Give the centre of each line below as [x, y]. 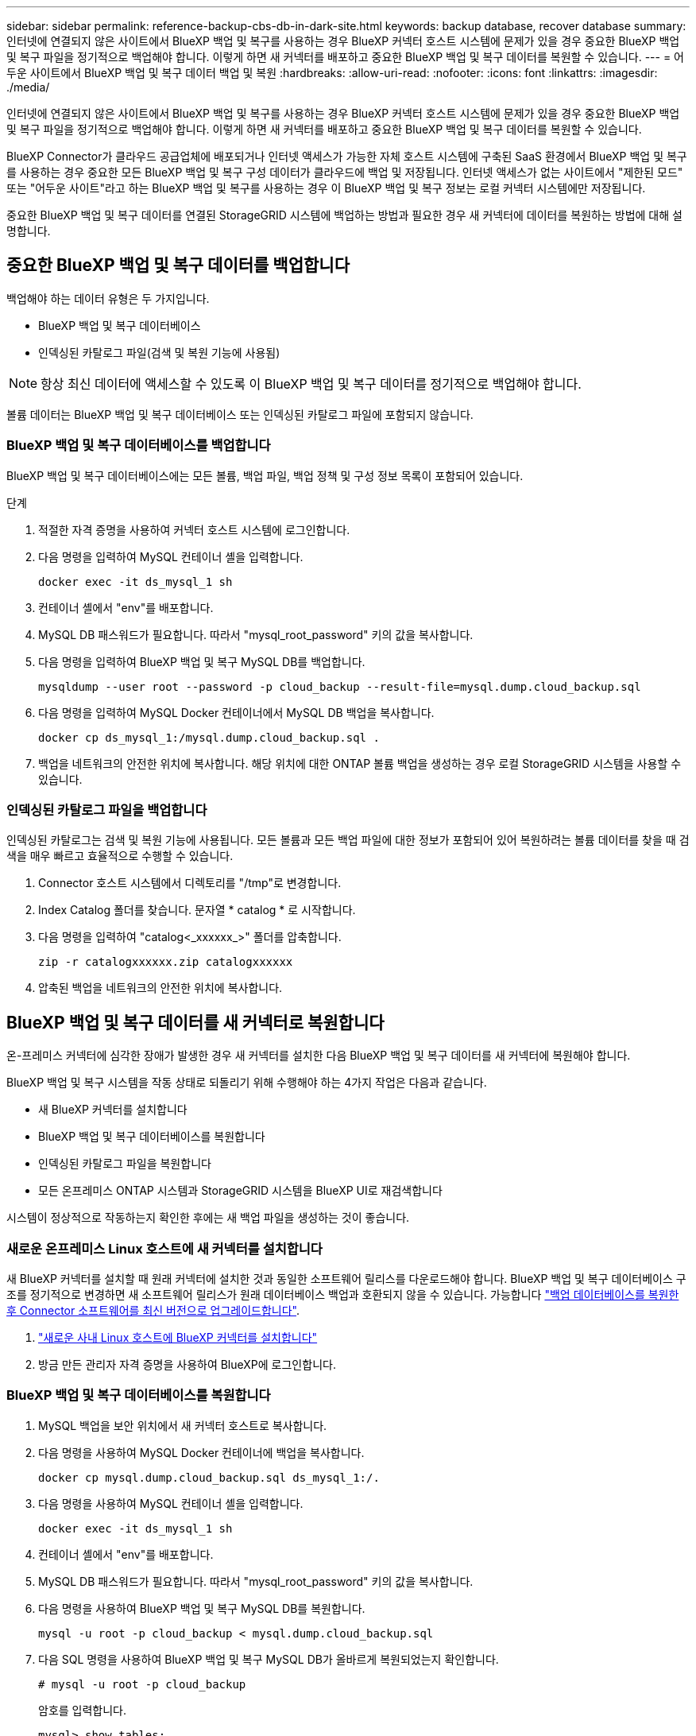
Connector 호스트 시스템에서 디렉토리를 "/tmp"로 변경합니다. [190, 883]
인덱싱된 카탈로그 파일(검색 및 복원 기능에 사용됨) [159, 352]
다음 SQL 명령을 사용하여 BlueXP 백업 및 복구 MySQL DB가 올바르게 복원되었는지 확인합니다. [269, 1659]
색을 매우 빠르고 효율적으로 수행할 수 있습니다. [120, 856]
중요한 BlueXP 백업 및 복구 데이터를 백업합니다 [178, 265]
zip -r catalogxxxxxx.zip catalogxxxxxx [166, 962]
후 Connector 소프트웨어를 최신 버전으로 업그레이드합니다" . [153, 1310]
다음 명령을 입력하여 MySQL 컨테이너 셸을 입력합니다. [171, 556]
